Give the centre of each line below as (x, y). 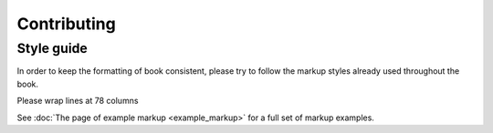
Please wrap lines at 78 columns (78, 101)
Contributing (66, 24)
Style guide (52, 48)
